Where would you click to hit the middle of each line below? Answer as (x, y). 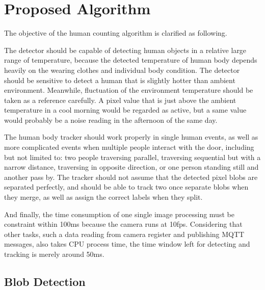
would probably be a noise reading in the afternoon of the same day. (111, 120)
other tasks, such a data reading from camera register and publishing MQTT (124, 234)
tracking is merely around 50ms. (54, 254)
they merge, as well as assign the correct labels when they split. (103, 197)
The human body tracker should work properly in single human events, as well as (131, 137)
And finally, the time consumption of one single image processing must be (119, 214)
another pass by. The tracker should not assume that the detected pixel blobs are (131, 177)
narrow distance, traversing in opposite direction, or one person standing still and (131, 167)
